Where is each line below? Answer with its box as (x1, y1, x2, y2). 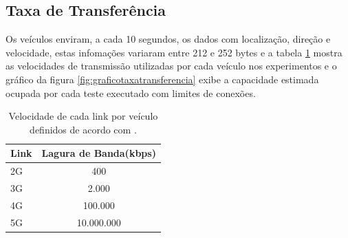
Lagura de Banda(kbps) (41, 146, 156, 160)
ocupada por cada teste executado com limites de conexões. (6, 85, 256, 100)
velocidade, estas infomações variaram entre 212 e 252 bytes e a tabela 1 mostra (6, 45, 342, 59)
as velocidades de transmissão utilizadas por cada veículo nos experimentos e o (6, 58, 337, 73)
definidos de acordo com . (30, 122, 137, 136)
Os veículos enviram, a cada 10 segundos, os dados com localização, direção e (6, 32, 331, 46)
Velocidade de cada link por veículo (8, 109, 158, 123)
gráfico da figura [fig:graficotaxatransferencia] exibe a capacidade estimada (6, 72, 319, 86)
